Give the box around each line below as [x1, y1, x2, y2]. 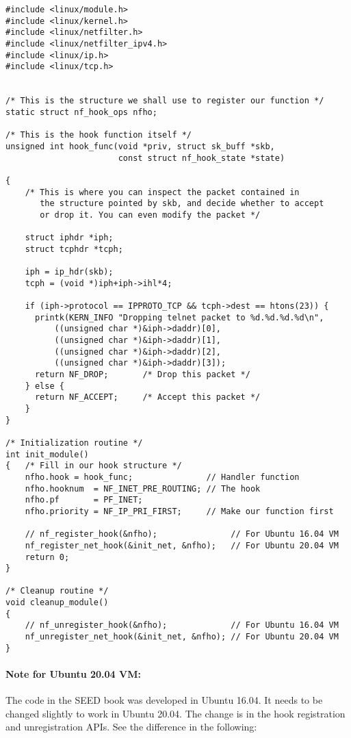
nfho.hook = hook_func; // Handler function [25, 472, 300, 482]
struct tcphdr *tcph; [25, 244, 123, 254]
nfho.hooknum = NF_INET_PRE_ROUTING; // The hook [25, 483, 261, 494]
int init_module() [5, 449, 89, 459]
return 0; [25, 552, 70, 562]
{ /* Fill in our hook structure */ [5, 461, 182, 471]
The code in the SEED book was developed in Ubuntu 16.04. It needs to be [5, 693, 323, 707]
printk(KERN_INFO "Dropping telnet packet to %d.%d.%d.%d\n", [34, 312, 324, 322]
